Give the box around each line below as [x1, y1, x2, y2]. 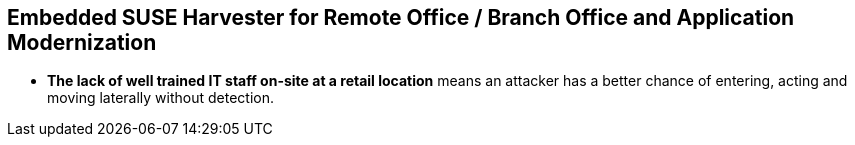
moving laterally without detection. [47, 89, 274, 107]
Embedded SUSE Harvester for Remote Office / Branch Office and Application [7, 5, 795, 30]
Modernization [7, 30, 157, 55]
